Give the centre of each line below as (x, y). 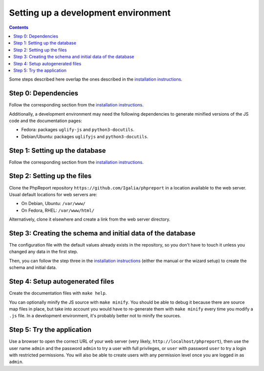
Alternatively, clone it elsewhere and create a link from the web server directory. (90, 219)
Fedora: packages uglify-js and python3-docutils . (78, 130)
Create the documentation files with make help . (58, 293)
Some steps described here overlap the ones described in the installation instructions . (96, 79)
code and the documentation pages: (46, 121)
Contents (19, 27)
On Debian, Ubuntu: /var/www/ (53, 204)
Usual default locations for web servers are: (53, 194)
